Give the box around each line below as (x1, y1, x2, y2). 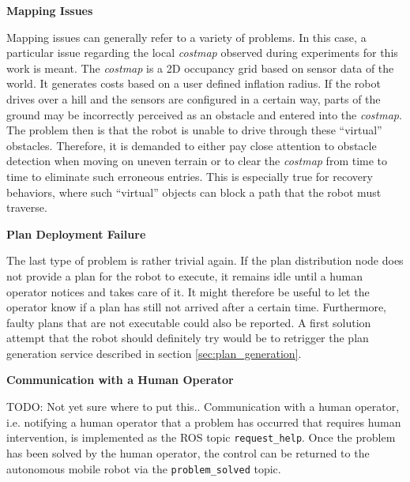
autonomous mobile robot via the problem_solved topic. (6, 460, 281, 476)
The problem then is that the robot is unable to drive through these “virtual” (6, 122, 382, 138)
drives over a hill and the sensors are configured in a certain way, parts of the (6, 90, 381, 107)
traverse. (6, 199, 47, 216)
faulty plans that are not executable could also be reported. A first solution (6, 314, 371, 330)
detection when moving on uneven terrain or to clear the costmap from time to (6, 153, 388, 169)
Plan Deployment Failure (6, 225, 146, 242)
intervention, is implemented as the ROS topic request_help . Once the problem (6, 429, 396, 446)
